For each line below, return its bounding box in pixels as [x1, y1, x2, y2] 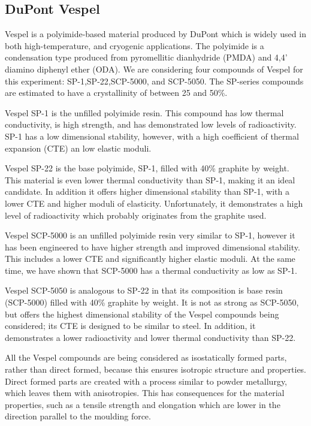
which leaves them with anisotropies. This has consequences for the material [5, 386, 285, 399]
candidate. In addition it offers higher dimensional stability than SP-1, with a [5, 185, 290, 198]
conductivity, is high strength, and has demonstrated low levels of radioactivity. [5, 118, 297, 131]
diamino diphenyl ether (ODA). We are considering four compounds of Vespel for [5, 62, 303, 75]
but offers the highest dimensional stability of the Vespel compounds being [5, 307, 279, 320]
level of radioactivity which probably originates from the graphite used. [5, 209, 267, 221]
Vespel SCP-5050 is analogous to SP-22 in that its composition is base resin [5, 284, 283, 297]
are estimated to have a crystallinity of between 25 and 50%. [5, 86, 228, 99]
